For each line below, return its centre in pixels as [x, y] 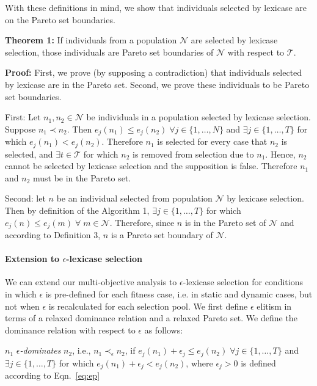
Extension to [32, 259]
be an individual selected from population [134, 198]
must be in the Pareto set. [82, 177]
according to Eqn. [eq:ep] [53, 375]
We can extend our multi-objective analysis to [91, 282]
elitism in [274, 306]
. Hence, [280, 154]
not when [22, 306]
